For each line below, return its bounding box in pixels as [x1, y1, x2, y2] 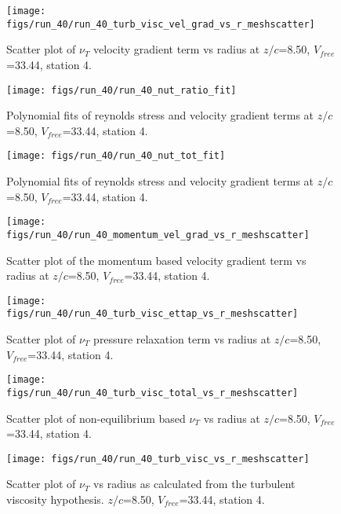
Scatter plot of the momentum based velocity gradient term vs [6, 251, 307, 268]
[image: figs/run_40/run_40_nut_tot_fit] [6, 150, 226, 162]
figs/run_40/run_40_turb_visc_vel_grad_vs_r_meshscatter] [6, 18, 315, 30]
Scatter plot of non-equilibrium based [6, 409, 186, 426]
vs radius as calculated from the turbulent [93, 475, 296, 492]
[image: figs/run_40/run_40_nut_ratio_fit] [6, 84, 237, 96]
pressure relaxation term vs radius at [93, 331, 271, 347]
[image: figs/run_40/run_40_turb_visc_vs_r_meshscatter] [6, 453, 310, 464]
